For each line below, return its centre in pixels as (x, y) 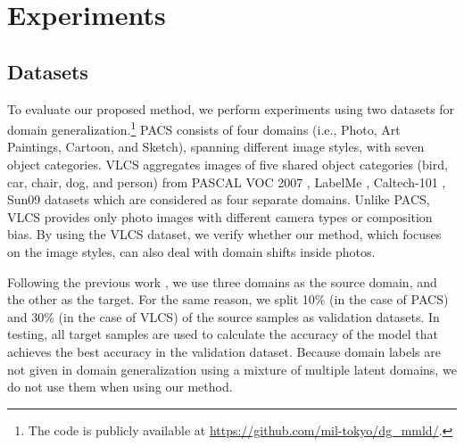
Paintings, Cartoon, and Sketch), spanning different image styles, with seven (216, 147)
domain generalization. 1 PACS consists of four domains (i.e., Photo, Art (204, 128)
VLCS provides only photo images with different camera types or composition (220, 216)
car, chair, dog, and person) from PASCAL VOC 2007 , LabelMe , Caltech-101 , (227, 182)
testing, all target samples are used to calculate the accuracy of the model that (223, 334)
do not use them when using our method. (120, 387)
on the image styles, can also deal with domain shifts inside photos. (191, 251)
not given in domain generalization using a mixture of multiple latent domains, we (232, 369)
